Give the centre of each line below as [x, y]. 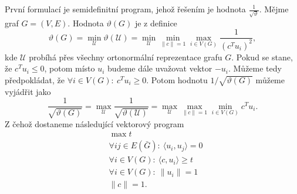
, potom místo [70, 68]
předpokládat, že [35, 79]
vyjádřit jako [28, 91]
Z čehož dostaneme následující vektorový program [95, 123]
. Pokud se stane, [262, 57]
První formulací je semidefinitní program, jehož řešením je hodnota [125, 9]
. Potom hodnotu [177, 79]
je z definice [156, 23]
